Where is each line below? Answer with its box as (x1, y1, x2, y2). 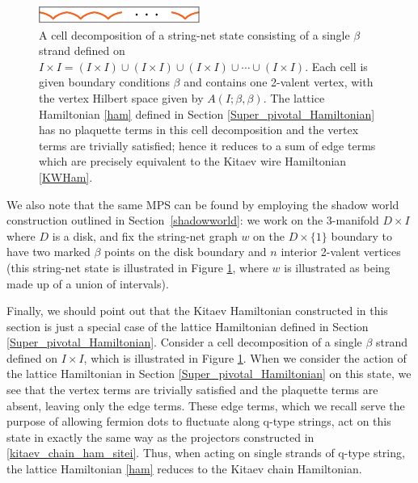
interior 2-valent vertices (281, 243, 401, 260)
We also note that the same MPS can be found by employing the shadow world (6, 195, 399, 212)
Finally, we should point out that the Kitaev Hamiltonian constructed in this (6, 302, 388, 319)
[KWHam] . (39, 168, 93, 185)
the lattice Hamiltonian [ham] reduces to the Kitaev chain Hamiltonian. (6, 460, 362, 477)
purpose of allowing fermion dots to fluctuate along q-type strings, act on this (6, 413, 391, 430)
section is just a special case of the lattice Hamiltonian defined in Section (6, 317, 369, 334)
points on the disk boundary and (104, 243, 267, 260)
